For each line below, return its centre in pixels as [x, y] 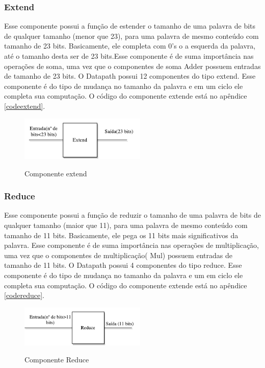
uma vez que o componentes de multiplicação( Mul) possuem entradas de [118, 255]
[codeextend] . [25, 106]
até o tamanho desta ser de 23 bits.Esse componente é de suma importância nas [129, 56]
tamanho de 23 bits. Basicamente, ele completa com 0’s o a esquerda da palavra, [130, 46]
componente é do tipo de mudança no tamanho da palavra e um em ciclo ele [124, 275]
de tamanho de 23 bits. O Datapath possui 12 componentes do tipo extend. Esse [130, 76]
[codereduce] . [24, 295]
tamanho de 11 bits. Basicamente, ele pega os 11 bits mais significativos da [121, 235]
